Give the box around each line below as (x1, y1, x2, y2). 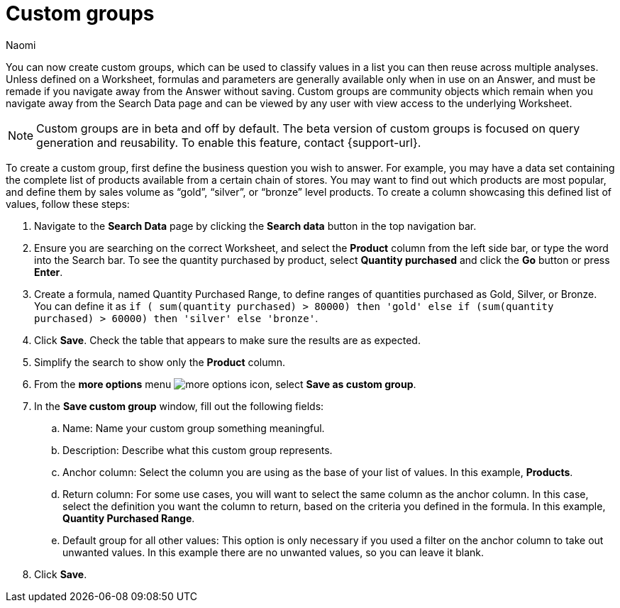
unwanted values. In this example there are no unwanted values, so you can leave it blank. (62, 546, 485, 558)
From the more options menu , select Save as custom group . (34, 377, 416, 390)
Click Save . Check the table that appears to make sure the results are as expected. (34, 333, 421, 346)
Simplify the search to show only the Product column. (34, 355, 286, 368)
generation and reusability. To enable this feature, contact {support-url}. (36, 135, 421, 150)
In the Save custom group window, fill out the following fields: (34, 399, 324, 412)
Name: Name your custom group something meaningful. (62, 421, 325, 434)
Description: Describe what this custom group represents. (62, 443, 333, 456)
